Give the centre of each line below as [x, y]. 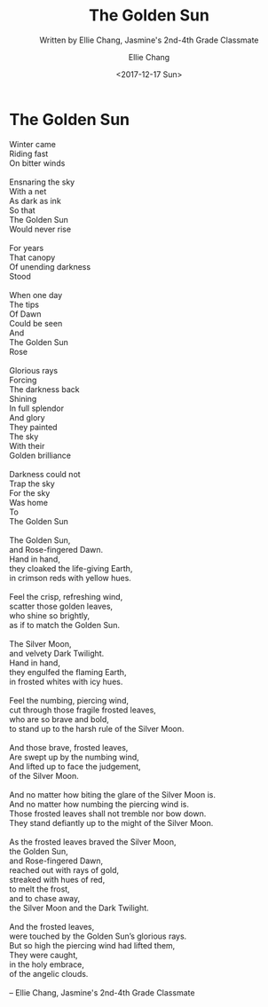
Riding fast [29, 153]
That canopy [32, 257]
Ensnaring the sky [42, 182]
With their [27, 445]
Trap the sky [32, 484]
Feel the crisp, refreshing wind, [66, 596]
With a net [28, 191]
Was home [29, 502]
